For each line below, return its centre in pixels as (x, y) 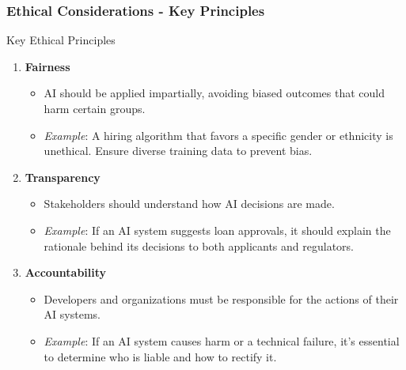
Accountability (66, 272)
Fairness (47, 66)
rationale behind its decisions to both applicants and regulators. (199, 245)
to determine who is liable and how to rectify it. (160, 356)
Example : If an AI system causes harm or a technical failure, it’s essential (222, 340)
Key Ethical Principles (61, 40)
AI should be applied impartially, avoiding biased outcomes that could (214, 93)
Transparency (63, 177)
